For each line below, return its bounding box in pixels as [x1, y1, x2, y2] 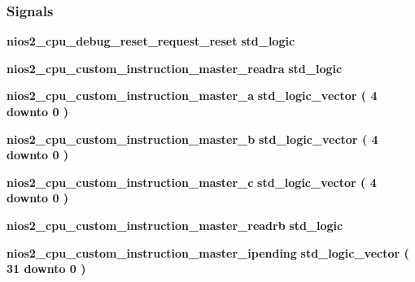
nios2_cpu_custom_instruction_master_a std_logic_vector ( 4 [7, 87, 378, 104]
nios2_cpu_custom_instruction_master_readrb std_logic [7, 216, 343, 233]
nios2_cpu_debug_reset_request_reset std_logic [7, 33, 295, 50]
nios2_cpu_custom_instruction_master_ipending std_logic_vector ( [7, 244, 409, 261]
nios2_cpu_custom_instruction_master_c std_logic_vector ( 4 [7, 173, 377, 190]
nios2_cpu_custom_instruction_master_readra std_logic [7, 59, 343, 76]
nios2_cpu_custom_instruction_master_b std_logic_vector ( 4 [7, 130, 378, 147]
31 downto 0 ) [7, 260, 86, 277]
